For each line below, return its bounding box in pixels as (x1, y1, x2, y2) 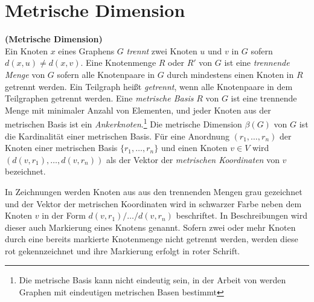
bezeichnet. (5, 165, 46, 178)
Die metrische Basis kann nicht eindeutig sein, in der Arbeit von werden (19, 274, 286, 286)
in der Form (42, 209, 86, 222)
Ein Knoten (5, 44, 48, 57)
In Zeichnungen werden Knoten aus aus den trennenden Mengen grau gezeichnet (5, 185, 303, 198)
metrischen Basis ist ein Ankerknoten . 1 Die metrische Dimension (5, 116, 242, 130)
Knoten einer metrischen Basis (5, 141, 118, 154)
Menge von (5, 68, 45, 80)
